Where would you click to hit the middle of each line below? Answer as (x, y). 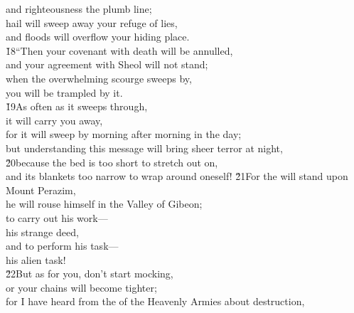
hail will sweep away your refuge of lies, (92, 22)
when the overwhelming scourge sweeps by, (99, 78)
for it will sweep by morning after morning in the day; (124, 134)
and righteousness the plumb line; (79, 9)
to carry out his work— (57, 217)
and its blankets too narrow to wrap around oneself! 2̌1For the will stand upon (177, 176)
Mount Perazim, (41, 190)
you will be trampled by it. (64, 92)
